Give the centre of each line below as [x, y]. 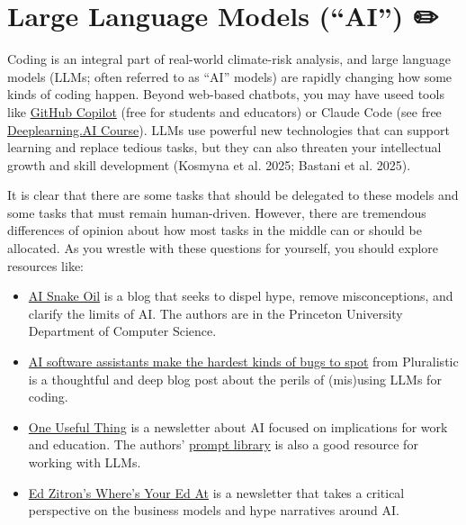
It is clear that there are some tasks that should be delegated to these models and [233, 195]
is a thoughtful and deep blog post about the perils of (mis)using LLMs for [235, 379]
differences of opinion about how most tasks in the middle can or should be [215, 230]
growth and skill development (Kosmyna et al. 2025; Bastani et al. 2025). [209, 164]
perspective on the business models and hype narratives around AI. [214, 510]
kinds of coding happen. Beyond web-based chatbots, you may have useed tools [226, 94]
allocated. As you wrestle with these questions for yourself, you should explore [223, 248]
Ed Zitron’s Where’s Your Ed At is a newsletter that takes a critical [216, 492]
